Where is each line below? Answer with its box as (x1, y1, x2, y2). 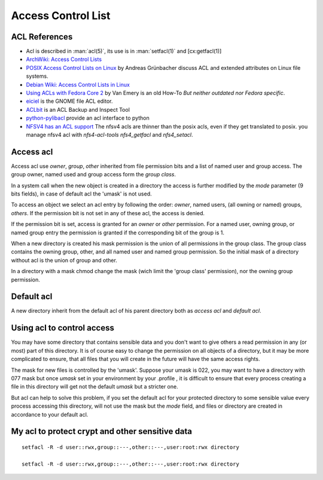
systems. (26, 72, 48, 80)
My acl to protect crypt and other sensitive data (11, 426, 193, 436)
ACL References (11, 32, 73, 42)
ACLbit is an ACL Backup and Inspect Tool (26, 106, 130, 113)
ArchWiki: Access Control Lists (26, 56, 102, 63)
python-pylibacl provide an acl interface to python (26, 114, 150, 122)
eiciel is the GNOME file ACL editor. (26, 97, 113, 105)
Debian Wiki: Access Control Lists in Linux (26, 81, 130, 88)
